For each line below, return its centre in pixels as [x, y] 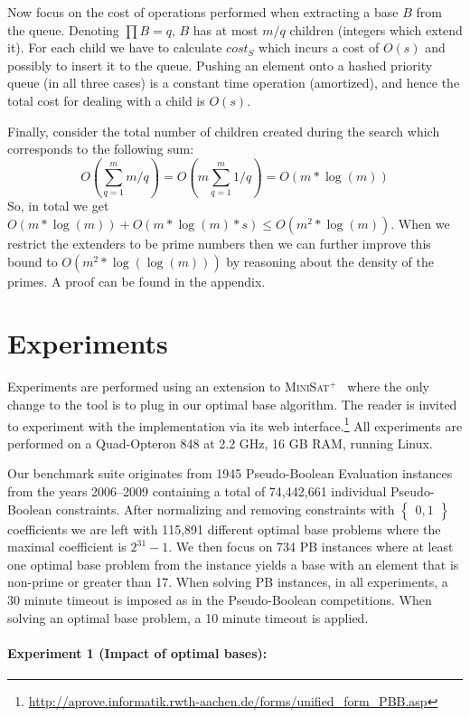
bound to [33, 261]
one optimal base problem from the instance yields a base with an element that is [233, 564]
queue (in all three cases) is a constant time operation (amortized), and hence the [234, 83]
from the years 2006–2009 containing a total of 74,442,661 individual [197, 491]
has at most [226, 29]
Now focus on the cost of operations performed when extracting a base [203, 12]
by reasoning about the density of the [330, 261]
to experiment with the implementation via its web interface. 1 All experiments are [235, 424]
